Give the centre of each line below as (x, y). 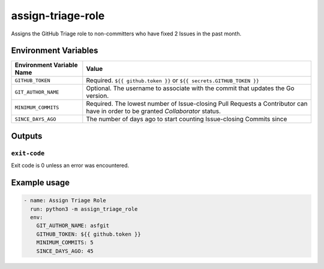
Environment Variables (55, 51)
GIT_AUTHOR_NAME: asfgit (73, 226)
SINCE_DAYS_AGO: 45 (65, 251)
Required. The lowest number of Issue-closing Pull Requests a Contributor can (197, 104)
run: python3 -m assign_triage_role (84, 209)
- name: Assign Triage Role (65, 201)
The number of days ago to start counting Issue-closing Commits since (187, 119)
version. (97, 96)
